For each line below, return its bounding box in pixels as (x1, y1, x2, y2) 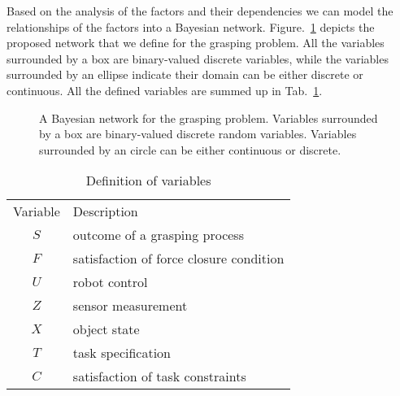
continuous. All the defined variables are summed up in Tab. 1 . (7, 81, 323, 98)
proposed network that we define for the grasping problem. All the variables (7, 34, 385, 51)
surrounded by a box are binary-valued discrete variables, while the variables (7, 50, 389, 67)
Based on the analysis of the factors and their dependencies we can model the (7, 2, 393, 19)
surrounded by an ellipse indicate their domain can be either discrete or (7, 66, 363, 83)
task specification (72, 343, 172, 363)
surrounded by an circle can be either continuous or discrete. (39, 141, 341, 158)
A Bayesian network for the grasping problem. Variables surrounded (39, 109, 378, 126)
